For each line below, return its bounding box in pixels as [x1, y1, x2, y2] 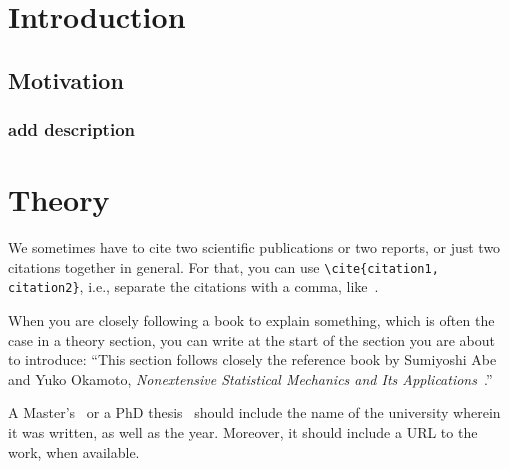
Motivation [8, 64, 124, 95]
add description [8, 117, 135, 142]
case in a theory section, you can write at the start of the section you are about [8, 329, 495, 350]
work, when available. [8, 441, 140, 462]
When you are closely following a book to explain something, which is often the [8, 310, 495, 331]
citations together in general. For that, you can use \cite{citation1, [8, 256, 439, 277]
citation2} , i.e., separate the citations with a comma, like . [8, 276, 379, 297]
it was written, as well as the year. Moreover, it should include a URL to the [8, 422, 478, 442]
